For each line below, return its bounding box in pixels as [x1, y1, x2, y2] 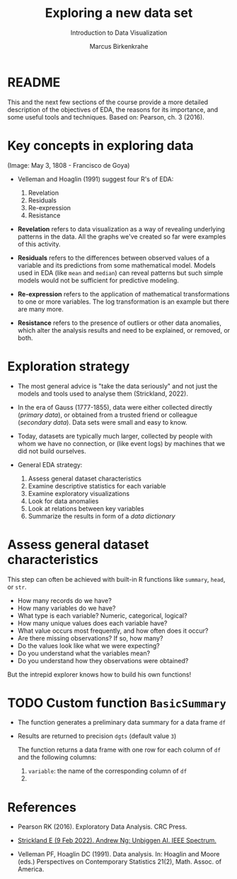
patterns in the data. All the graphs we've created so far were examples [17, 232, 226, 241]
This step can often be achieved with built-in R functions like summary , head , [7, 575, 226, 583]
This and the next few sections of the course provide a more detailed [7, 98, 209, 106]
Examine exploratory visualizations [28, 489, 129, 498]
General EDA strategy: [17, 460, 83, 469]
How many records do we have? [17, 596, 112, 604]
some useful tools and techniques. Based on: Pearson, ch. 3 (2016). [7, 113, 205, 121]
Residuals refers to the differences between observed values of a [17, 253, 210, 262]
